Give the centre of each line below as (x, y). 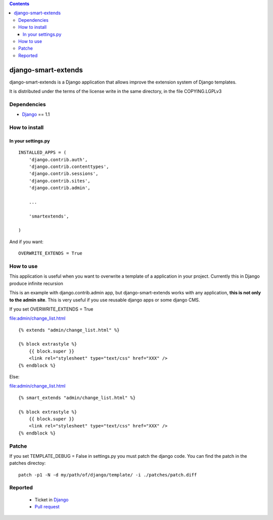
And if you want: (27, 242)
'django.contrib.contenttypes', (69, 166)
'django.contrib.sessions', (63, 174)
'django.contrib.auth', (58, 160)
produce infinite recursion (36, 283)
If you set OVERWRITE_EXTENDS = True (51, 309)
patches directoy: (28, 463)
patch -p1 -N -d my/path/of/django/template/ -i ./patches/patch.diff (108, 475)
